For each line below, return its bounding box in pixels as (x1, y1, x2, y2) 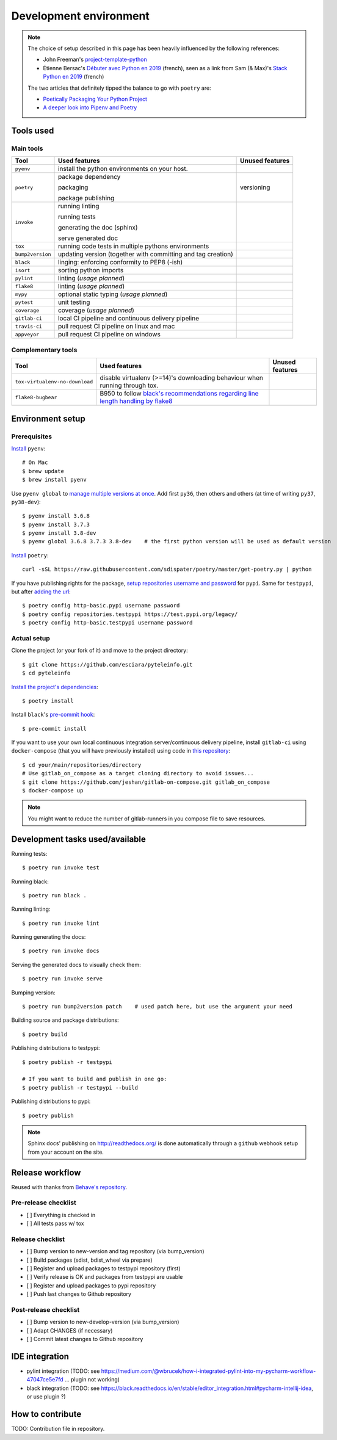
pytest (15, 299, 34, 305)
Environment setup (11, 413, 85, 424)
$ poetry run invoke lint (22, 919, 100, 927)
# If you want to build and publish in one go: (22, 1076, 167, 1083)
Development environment (11, 9, 150, 23)
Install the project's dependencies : (11, 683, 99, 690)
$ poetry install (22, 697, 74, 704)
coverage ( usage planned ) (58, 306, 134, 314)
